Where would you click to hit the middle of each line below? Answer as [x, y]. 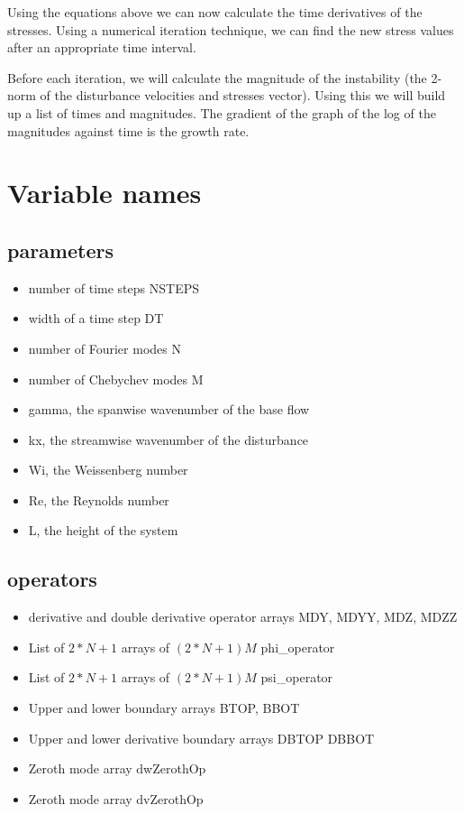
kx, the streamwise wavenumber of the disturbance [168, 439]
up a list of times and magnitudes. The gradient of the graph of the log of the [222, 112]
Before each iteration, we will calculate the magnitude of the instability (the [217, 77]
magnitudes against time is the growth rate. [128, 130]
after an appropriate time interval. [102, 47]
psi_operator [297, 677]
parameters [60, 250]
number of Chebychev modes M [116, 379]
